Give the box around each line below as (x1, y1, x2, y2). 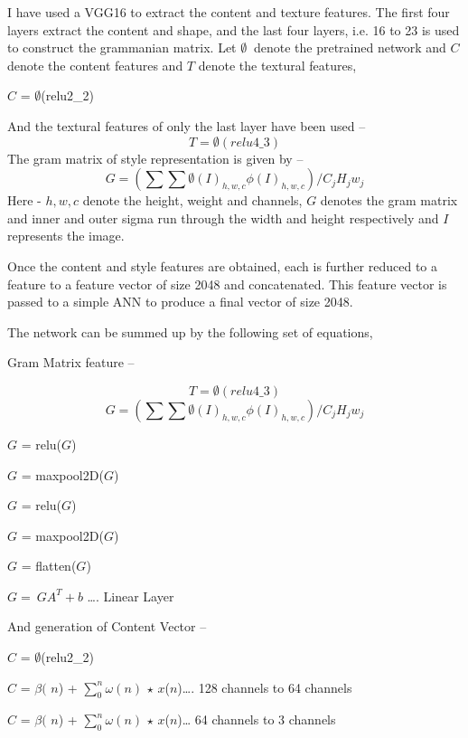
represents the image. (7, 226, 125, 245)
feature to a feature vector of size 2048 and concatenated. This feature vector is (7, 274, 447, 293)
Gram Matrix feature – (7, 353, 135, 372)
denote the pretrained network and (253, 38, 446, 57)
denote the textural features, (198, 55, 357, 74)
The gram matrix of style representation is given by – (7, 148, 304, 167)
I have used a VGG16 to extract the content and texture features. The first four (7, 3, 450, 21)
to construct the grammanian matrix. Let (7, 38, 237, 57)
